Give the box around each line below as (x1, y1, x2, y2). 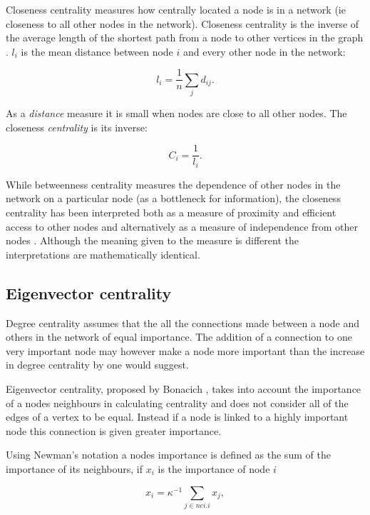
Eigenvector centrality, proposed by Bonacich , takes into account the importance (6, 381, 361, 396)
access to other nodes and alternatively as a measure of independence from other (6, 219, 359, 234)
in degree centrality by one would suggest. (6, 357, 189, 372)
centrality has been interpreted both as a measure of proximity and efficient (6, 205, 336, 220)
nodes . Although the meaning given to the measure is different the (6, 233, 299, 248)
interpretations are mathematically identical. (6, 246, 200, 261)
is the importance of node (158, 461, 270, 476)
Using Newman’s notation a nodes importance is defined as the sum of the (6, 447, 331, 462)
